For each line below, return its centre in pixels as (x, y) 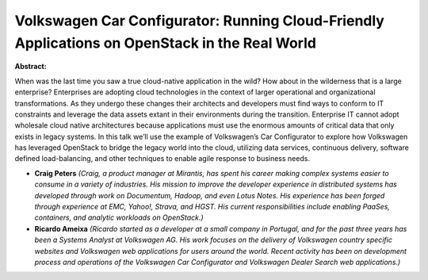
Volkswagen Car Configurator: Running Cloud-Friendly (199, 21)
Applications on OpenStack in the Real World (166, 43)
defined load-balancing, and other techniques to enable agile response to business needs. (162, 159)
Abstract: (31, 67)
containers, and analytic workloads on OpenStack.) (119, 217)
